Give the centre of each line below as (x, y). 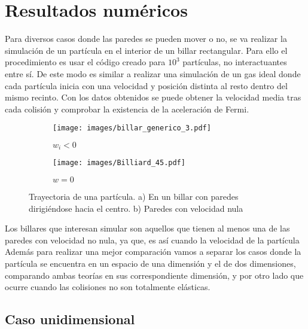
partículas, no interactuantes (235, 62)
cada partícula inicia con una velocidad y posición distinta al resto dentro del (146, 85)
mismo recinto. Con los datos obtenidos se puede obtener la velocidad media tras (153, 97)
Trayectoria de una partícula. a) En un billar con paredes (134, 197)
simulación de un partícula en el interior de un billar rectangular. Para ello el (146, 50)
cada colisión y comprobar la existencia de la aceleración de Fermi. (127, 109)
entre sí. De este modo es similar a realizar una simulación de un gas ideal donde (153, 73)
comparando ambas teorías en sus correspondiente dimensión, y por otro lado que (154, 275)
